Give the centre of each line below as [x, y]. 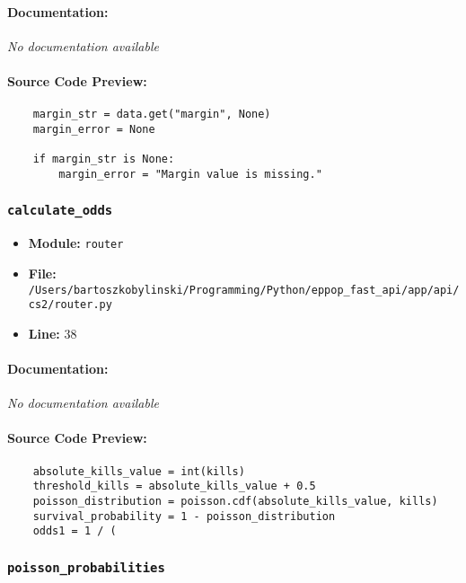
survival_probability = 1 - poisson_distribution [184, 516]
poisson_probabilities [86, 567]
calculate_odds [60, 211]
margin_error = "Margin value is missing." [190, 174]
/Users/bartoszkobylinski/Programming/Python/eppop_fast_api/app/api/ [244, 290]
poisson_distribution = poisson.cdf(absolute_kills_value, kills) [235, 501]
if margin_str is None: [104, 159]
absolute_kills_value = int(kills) [139, 471]
